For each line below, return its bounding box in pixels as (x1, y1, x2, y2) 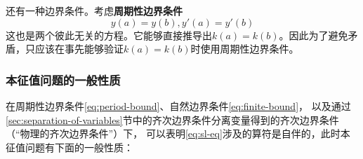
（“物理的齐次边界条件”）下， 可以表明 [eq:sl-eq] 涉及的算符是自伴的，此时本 (6, 126, 350, 141)
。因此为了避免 (279, 27, 348, 42)
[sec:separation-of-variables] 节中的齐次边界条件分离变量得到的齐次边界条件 (6, 112, 339, 127)
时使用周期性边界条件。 (190, 41, 299, 56)
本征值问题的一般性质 (6, 71, 121, 88)
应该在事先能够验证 (34, 41, 124, 56)
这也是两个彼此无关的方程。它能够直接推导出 (6, 27, 212, 42)
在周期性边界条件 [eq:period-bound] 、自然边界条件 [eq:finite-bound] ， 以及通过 (6, 99, 351, 113)
